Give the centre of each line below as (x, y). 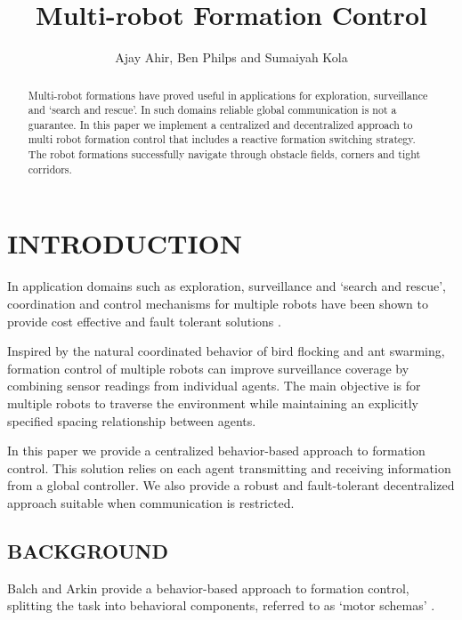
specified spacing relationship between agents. (132, 420)
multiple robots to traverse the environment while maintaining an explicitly (213, 403)
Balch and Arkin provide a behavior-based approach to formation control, (208, 588)
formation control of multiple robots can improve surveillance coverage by (208, 368)
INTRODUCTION (125, 243)
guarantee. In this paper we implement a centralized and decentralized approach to (220, 124)
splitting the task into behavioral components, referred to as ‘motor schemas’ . (221, 605)
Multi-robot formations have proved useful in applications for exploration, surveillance (228, 95)
